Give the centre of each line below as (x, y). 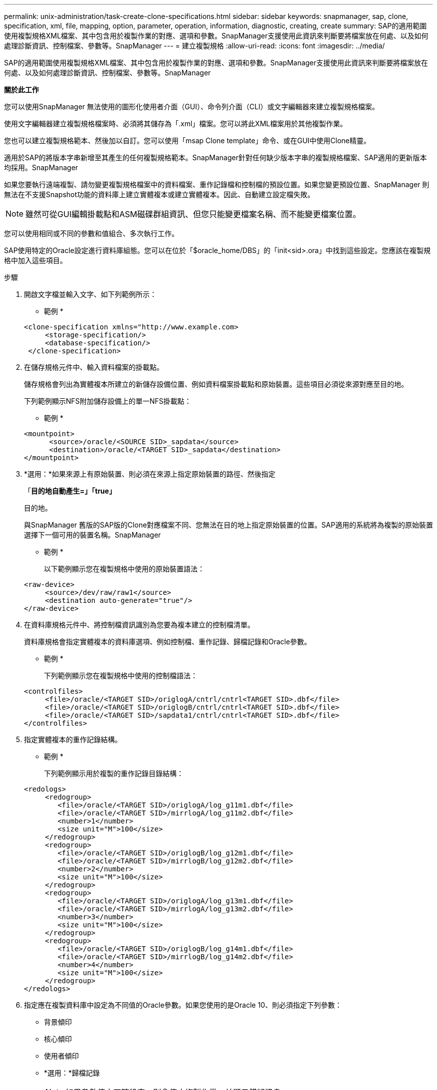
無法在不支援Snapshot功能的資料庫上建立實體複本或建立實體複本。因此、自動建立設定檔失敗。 (159, 194)
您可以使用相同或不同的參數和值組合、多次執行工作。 (91, 233)
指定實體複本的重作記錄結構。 (73, 739)
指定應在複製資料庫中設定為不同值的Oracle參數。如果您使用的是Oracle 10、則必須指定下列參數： (183, 1005)
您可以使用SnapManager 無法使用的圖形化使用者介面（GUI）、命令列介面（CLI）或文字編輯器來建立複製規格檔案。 (192, 107)
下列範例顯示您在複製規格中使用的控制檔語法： (121, 676)
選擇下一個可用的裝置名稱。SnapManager (93, 535)
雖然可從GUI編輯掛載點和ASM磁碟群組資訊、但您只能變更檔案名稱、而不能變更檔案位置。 (193, 214)
